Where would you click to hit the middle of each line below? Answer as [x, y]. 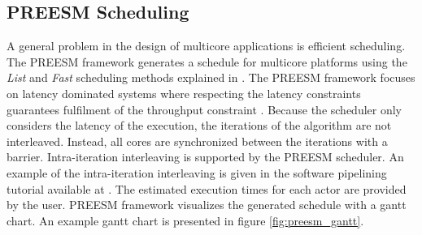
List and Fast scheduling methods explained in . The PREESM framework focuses [211, 77]
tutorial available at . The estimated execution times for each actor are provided [207, 188]
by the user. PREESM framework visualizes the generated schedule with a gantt [207, 205]
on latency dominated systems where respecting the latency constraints [184, 93]
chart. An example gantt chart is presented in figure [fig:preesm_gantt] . [185, 220]
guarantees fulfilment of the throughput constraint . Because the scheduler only [204, 109]
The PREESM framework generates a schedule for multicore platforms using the [207, 61]
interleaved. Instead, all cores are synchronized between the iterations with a [197, 141]
